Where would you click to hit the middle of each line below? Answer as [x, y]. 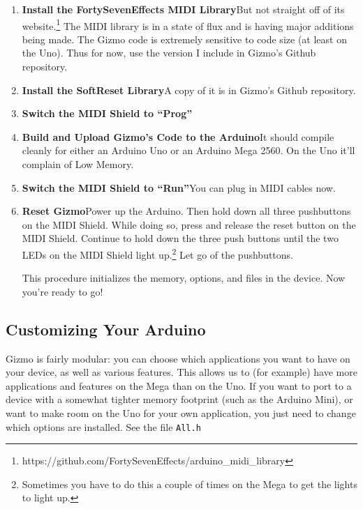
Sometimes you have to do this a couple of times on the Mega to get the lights [190, 484]
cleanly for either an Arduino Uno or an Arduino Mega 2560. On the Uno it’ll [188, 150]
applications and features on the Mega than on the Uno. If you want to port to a [179, 385]
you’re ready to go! [62, 291]
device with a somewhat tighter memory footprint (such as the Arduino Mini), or [179, 399]
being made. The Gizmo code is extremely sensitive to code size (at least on [184, 39]
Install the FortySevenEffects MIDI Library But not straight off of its [183, 9]
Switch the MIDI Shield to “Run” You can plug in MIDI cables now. [179, 187]
